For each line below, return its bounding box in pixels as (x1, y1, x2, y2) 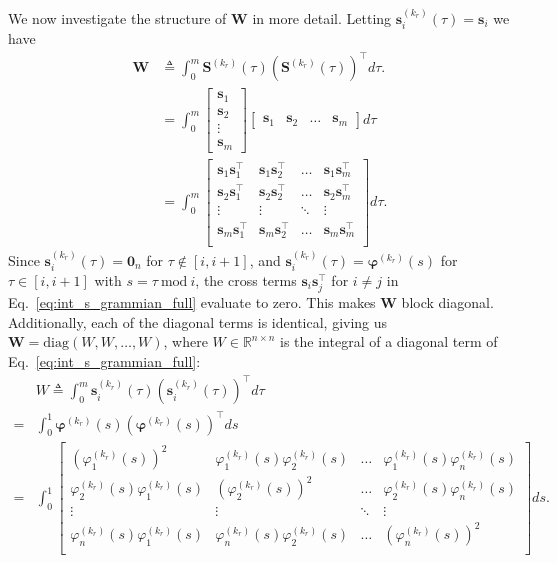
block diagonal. (401, 292, 494, 313)
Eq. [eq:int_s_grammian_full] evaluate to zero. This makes (8, 292, 376, 313)
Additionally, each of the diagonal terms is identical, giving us (8, 311, 388, 332)
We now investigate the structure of (8, 7, 227, 28)
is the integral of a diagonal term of (280, 331, 498, 352)
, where (163, 331, 208, 352)
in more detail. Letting (252, 7, 392, 28)
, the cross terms (195, 270, 297, 291)
